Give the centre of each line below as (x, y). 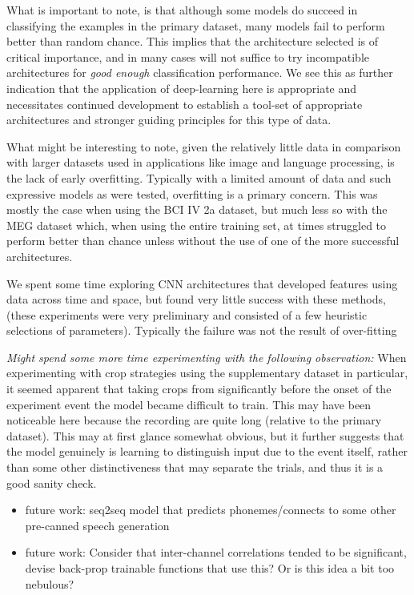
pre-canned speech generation (97, 525)
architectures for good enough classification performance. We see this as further (200, 72)
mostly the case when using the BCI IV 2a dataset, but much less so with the (197, 209)
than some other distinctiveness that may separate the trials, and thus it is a (195, 467)
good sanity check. (52, 482)
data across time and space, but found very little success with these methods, (196, 299)
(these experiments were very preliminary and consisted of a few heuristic (187, 314)
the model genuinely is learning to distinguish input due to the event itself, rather (207, 451)
